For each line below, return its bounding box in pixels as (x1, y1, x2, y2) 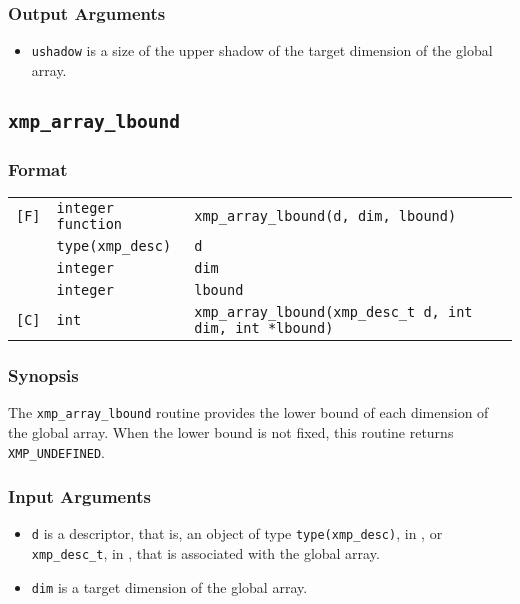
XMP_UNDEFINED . (8, 441, 105, 462)
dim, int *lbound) (194, 320, 334, 337)
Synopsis (8, 362, 79, 387)
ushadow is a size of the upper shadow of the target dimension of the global (31, 40, 493, 61)
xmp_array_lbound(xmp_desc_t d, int (194, 304, 473, 321)
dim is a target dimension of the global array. (31, 576, 308, 597)
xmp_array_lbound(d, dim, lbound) (194, 208, 457, 225)
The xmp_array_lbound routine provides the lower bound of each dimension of (8, 402, 489, 423)
